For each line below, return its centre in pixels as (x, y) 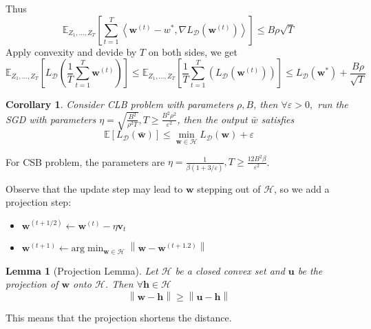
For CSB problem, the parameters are (85, 161)
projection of (32, 284)
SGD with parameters (51, 119)
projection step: (39, 202)
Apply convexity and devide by (71, 51)
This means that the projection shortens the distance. (119, 318)
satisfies (278, 119)
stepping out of (229, 188)
